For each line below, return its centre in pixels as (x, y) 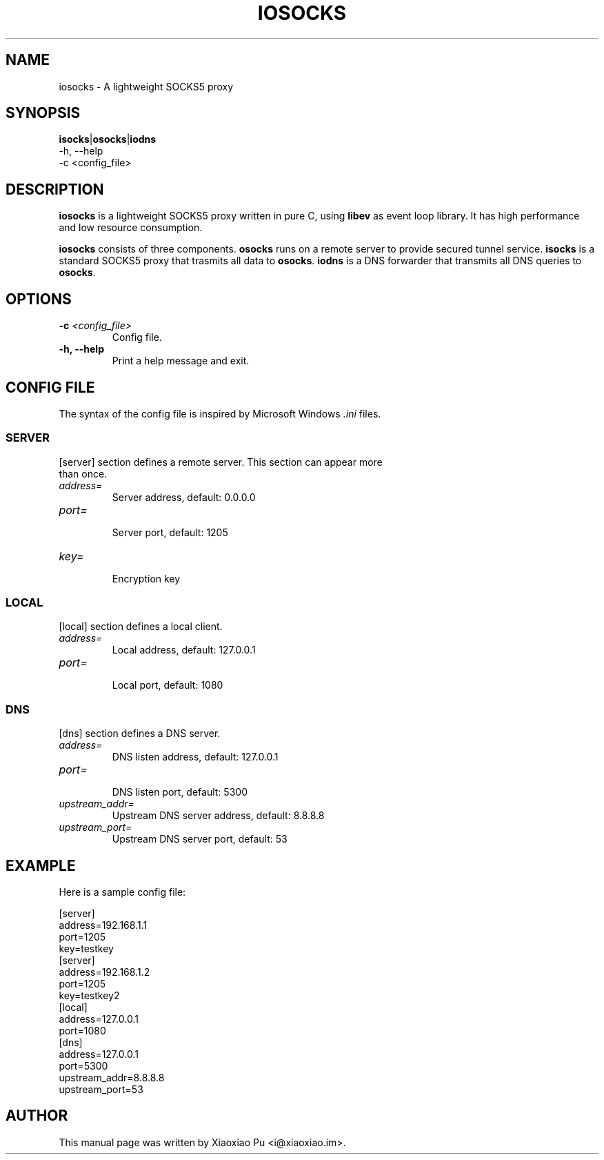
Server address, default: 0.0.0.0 (184, 497)
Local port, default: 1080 (168, 685)
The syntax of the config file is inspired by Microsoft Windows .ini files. (220, 413)
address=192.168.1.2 (104, 972)
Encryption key (146, 578)
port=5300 (83, 1066)
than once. (83, 473)
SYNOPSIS (43, 113)
